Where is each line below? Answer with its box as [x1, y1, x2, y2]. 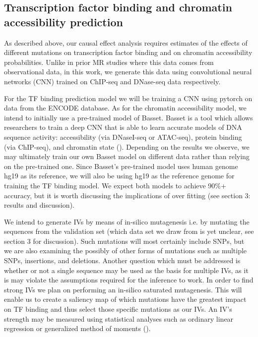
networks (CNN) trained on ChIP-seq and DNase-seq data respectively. [4, 76, 221, 86]
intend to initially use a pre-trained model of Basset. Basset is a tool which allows [4, 112, 253, 122]
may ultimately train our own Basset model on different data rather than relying [4, 151, 250, 162]
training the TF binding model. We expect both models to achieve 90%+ [4, 180, 226, 190]
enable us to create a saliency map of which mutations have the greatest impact [4, 294, 247, 304]
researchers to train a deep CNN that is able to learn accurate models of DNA [4, 122, 242, 132]
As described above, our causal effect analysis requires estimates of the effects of [4, 37, 248, 48]
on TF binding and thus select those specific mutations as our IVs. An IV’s [4, 304, 232, 314]
